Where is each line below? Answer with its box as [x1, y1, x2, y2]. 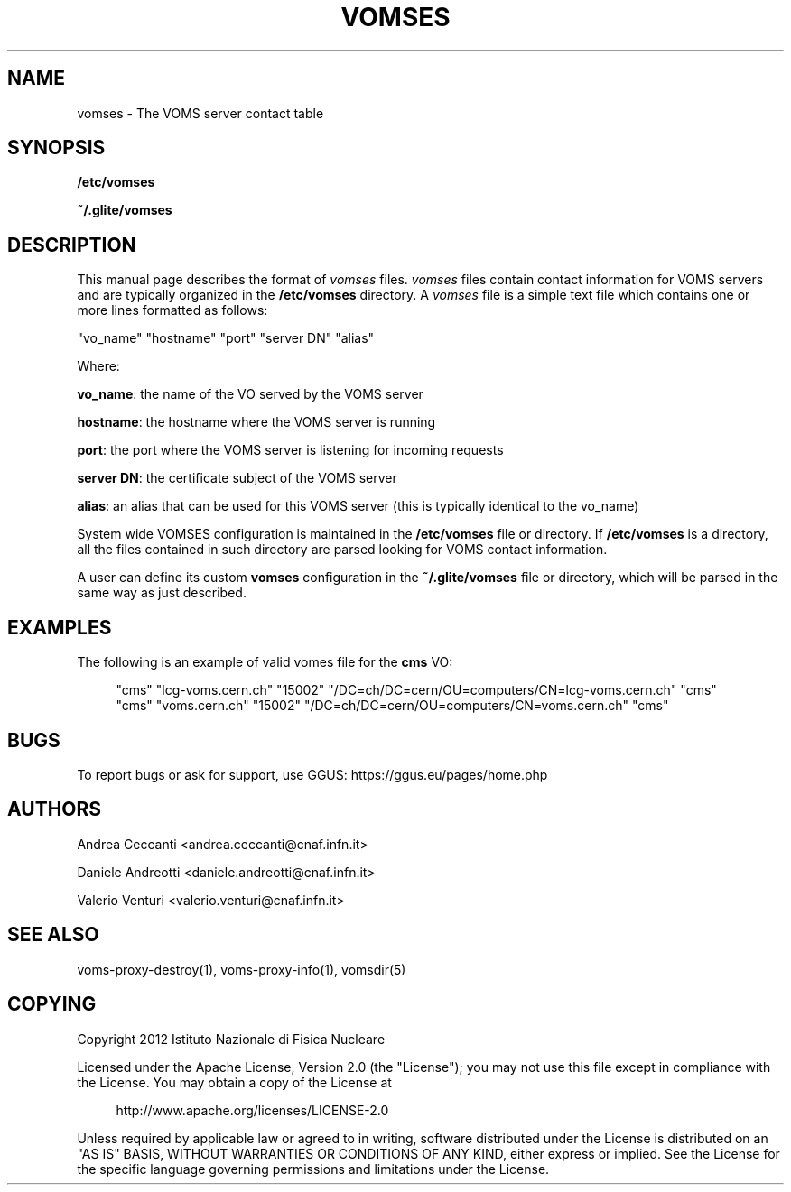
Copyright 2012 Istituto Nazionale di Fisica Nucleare [77, 1030, 386, 1047]
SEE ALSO [7, 923, 99, 947]
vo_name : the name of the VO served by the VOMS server [77, 386, 423, 402]
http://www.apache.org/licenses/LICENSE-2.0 [116, 1102, 389, 1118]
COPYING [7, 993, 97, 1016]
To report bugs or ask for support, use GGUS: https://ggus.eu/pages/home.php [77, 766, 548, 782]
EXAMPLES [7, 615, 112, 639]
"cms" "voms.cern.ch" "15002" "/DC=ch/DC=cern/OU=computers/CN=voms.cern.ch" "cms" [116, 698, 669, 714]
